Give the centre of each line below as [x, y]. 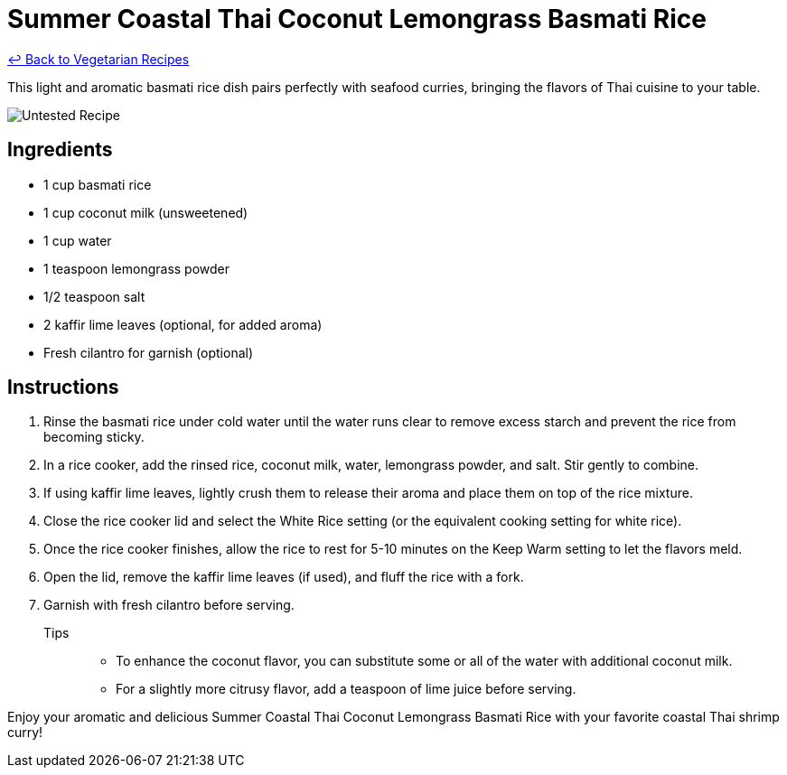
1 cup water [78, 240]
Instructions [63, 387]
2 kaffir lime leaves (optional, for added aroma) [183, 324]
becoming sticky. [94, 437]
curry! [25, 733]
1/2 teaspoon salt [94, 296]
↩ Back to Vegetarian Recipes [98, 59]
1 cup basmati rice [98, 184]
